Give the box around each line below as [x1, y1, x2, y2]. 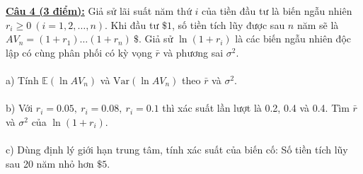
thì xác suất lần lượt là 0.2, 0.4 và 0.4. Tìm [162, 100, 350, 115]
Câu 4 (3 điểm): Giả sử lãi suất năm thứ [6, 4, 192, 18]
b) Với [6, 100, 33, 115]
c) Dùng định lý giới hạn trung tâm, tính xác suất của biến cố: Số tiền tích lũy [6, 141, 348, 156]
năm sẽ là [296, 17, 339, 32]
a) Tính [6, 72, 39, 87]
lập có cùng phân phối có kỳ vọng [6, 45, 152, 59]
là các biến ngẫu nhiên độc [235, 31, 352, 46]
